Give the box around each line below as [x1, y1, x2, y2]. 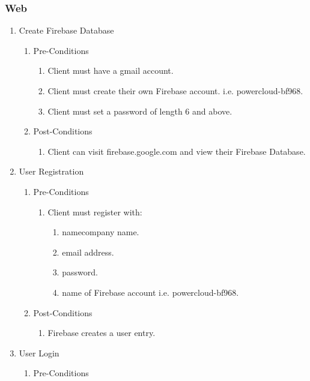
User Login [19, 346, 59, 359]
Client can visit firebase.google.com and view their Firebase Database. [47, 145, 306, 157]
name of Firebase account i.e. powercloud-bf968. [62, 286, 239, 298]
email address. [62, 245, 114, 258]
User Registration [19, 165, 84, 178]
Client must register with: [47, 205, 142, 218]
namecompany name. [62, 226, 139, 238]
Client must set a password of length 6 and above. [47, 104, 232, 117]
